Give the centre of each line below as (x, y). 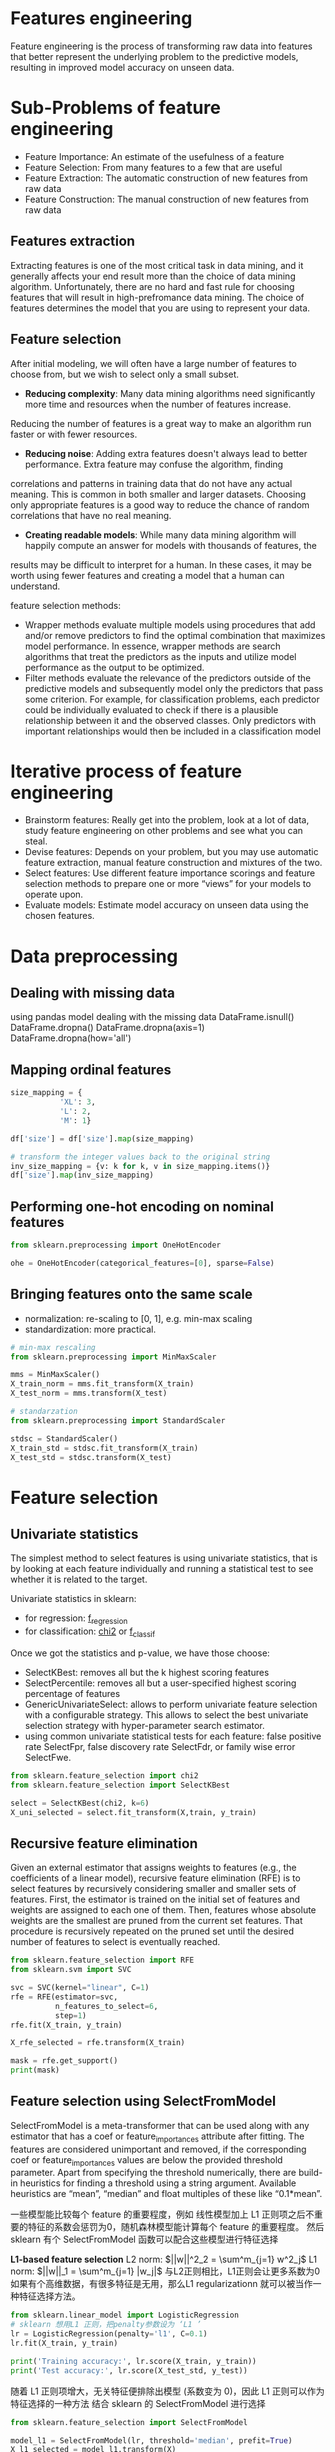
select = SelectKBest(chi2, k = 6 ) (80, 1803)
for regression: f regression (76, 1619)
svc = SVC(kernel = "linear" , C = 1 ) (80, 1988)
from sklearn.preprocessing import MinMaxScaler (113, 1357)
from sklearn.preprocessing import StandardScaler (118, 1420)
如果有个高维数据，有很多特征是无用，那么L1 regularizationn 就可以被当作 (161, 2284)
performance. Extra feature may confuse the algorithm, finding (154, 464)
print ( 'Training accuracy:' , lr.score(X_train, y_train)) (133, 2361)
